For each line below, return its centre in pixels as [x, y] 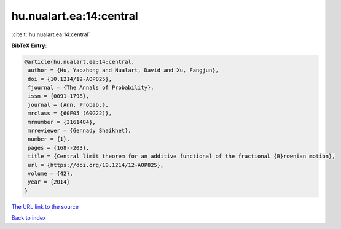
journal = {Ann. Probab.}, [68, 105]
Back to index [29, 218]
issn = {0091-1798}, [59, 96]
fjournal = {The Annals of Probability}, [91, 88]
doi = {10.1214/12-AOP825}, [70, 79]
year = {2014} [49, 182]
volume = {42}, [51, 173]
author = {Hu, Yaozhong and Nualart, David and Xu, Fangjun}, [123, 70]
